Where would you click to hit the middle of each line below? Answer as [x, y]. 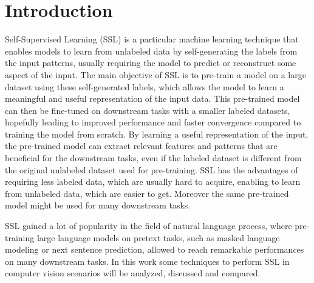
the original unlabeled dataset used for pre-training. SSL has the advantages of [152, 169]
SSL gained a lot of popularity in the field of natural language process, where [148, 226]
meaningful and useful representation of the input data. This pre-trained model [152, 98]
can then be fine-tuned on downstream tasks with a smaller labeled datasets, [148, 110]
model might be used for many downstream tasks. [98, 205]
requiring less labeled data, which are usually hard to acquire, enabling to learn [153, 181]
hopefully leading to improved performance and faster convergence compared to [153, 122]
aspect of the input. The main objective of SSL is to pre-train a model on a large [155, 74]
